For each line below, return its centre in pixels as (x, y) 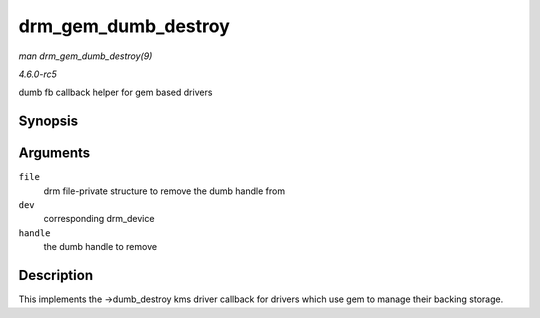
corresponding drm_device (99, 219)
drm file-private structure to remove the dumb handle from (164, 191)
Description (56, 275)
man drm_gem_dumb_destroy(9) (85, 56)
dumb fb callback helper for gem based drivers (115, 92)
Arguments (54, 153)
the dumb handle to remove (100, 247)
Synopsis (48, 121)
